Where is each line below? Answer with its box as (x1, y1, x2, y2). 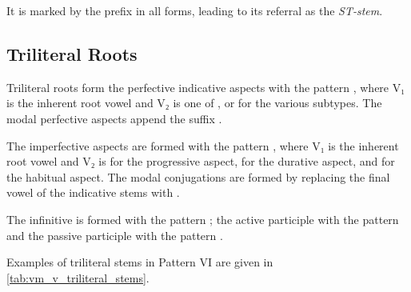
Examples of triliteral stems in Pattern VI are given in (6, 254, 273, 270)
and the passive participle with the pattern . (6, 226, 223, 243)
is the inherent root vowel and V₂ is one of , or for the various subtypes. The (6, 94, 382, 111)
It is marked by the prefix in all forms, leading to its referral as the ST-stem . (6, 2, 383, 18)
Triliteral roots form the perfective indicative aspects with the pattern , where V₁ (6, 78, 405, 95)
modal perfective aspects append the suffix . (6, 110, 222, 126)
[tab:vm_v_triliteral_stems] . (6, 269, 150, 286)
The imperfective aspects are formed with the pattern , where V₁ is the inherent (6, 137, 399, 154)
